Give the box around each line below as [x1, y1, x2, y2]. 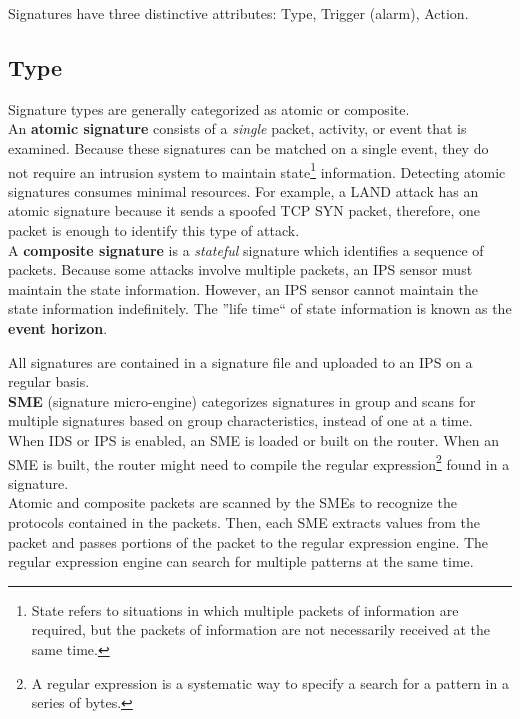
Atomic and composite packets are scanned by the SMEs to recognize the [8, 492, 457, 513]
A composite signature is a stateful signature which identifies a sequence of [8, 239, 484, 260]
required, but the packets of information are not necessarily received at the [31, 619, 490, 640]
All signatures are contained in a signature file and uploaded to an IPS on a [8, 351, 473, 372]
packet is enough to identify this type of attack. [8, 220, 300, 241]
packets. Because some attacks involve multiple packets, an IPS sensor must [8, 259, 473, 280]
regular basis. [8, 371, 90, 392]
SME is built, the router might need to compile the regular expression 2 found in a [8, 450, 510, 474]
